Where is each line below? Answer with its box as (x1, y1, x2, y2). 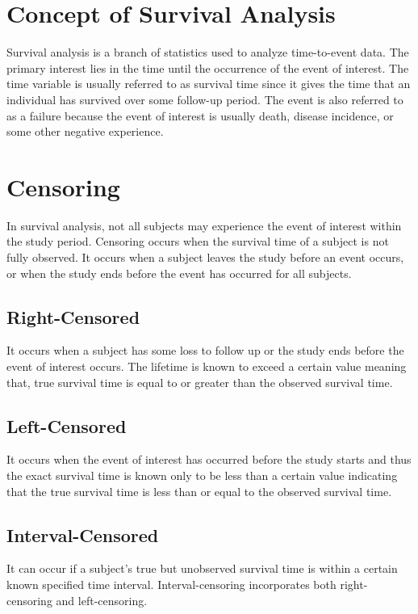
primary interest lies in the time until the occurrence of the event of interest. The (6, 59, 409, 76)
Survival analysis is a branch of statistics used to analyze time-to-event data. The (6, 44, 409, 61)
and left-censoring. (56, 591, 148, 608)
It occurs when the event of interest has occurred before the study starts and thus (6, 451, 412, 468)
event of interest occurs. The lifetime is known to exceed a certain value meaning (6, 357, 407, 374)
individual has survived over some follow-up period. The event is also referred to (6, 90, 403, 107)
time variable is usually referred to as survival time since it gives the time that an (6, 75, 411, 92)
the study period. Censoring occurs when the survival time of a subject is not (6, 233, 389, 250)
